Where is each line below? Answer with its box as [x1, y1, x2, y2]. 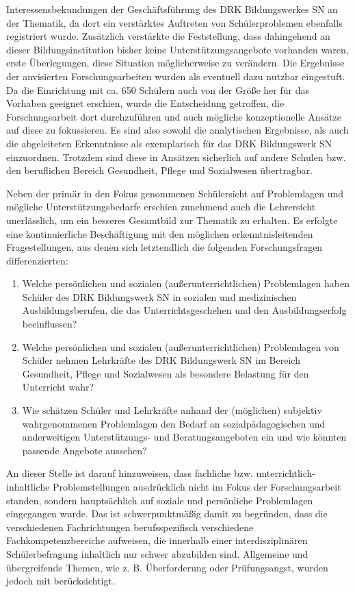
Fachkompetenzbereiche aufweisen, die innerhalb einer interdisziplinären [6, 533, 308, 547]
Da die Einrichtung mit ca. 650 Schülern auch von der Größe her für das [6, 82, 309, 97]
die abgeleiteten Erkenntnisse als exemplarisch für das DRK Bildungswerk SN [6, 136, 332, 150]
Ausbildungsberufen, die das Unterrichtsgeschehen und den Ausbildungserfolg [22, 303, 347, 317]
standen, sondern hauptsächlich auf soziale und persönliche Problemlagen [6, 493, 313, 507]
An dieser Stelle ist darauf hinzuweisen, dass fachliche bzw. [6, 466, 253, 480]
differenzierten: [6, 253, 68, 267]
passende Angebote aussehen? [22, 443, 147, 457]
